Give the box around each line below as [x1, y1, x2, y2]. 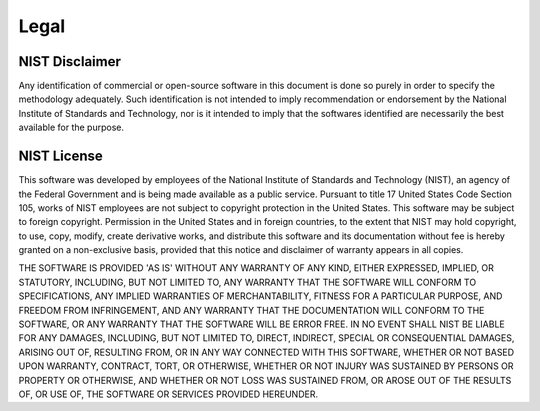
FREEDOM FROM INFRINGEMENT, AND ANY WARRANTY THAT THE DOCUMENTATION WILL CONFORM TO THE [18, 304, 485, 316]
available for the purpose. [18, 121, 125, 134]
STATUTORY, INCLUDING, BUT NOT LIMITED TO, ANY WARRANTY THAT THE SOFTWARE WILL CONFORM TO [18, 276, 477, 288]
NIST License [18, 148, 104, 165]
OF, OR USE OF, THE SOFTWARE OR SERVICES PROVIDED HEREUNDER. [18, 388, 319, 400]
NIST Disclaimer [18, 53, 122, 70]
